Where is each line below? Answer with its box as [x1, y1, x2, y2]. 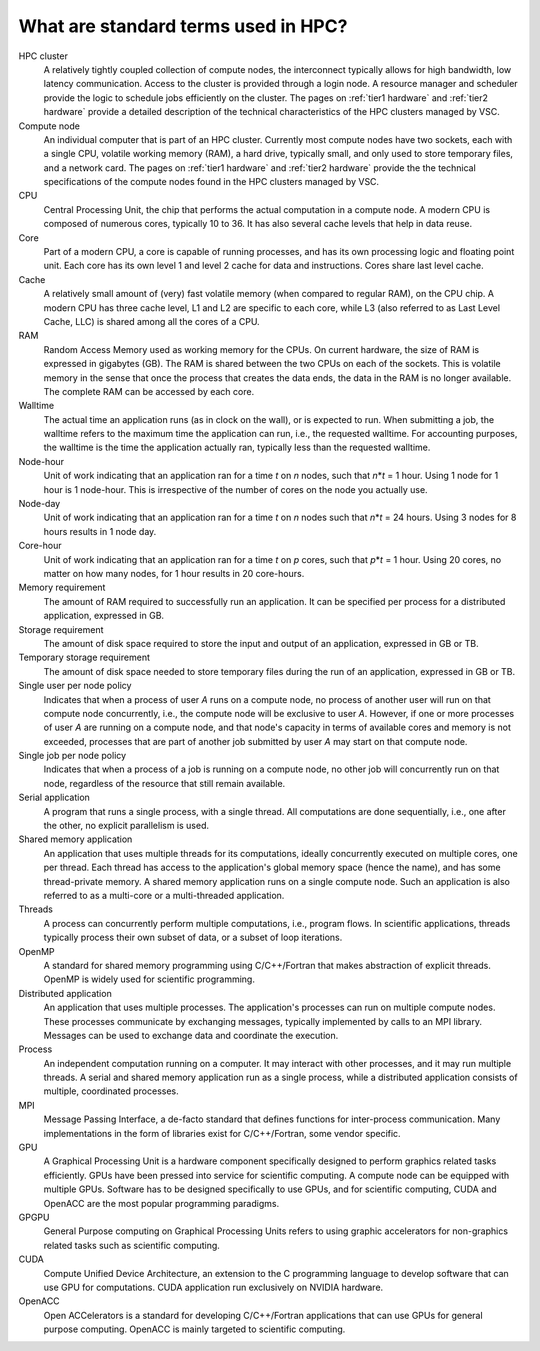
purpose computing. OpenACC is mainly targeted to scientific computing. [43, 1323, 346, 1335]
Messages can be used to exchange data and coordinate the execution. [43, 1029, 339, 1041]
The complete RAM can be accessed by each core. [43, 385, 255, 397]
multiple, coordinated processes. [43, 1085, 179, 1097]
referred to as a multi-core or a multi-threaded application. [43, 889, 285, 901]
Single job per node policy [18, 750, 127, 762]
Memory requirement [18, 581, 106, 594]
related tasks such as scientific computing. [43, 1239, 220, 1251]
